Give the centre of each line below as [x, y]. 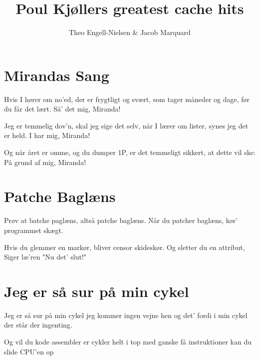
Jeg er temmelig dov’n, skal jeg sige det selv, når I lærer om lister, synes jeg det [126, 125]
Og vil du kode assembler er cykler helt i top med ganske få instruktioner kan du [128, 342]
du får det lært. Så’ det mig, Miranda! [62, 109]
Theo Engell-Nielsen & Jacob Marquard [130, 32]
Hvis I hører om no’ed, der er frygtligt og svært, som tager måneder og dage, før [127, 99]
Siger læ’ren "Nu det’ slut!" [45, 257]
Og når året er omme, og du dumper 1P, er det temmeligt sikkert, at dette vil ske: [130, 152]
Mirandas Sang [57, 75]
